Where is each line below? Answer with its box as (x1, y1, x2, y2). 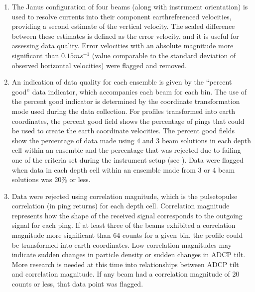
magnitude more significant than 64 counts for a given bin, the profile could (11, 230, 243, 240)
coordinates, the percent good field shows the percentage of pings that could (11, 115, 245, 126)
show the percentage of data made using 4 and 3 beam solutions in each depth (11, 135, 252, 145)
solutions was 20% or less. (11, 174, 91, 185)
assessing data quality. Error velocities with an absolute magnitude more (11, 40, 234, 51)
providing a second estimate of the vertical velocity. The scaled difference (11, 21, 235, 31)
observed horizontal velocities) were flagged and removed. (11, 60, 187, 70)
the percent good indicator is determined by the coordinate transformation (11, 96, 240, 106)
